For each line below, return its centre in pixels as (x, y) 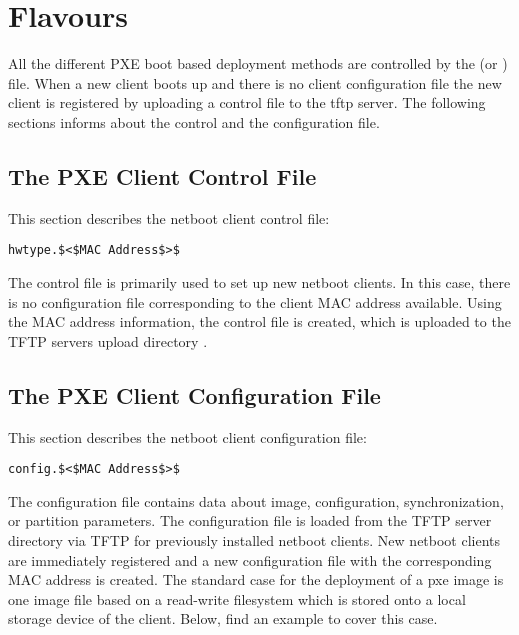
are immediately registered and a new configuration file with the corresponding (250, 559)
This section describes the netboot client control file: (169, 217)
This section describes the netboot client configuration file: (187, 436)
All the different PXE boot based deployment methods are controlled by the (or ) (258, 63)
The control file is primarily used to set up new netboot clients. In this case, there (259, 281)
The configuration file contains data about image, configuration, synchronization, (256, 500)
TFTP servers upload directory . (108, 340)
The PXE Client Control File (162, 175)
